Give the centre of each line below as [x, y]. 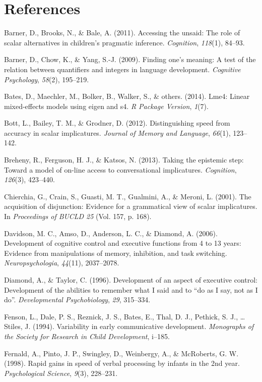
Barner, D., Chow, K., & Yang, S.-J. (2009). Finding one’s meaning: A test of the [130, 59]
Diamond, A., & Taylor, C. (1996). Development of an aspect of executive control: [131, 280]
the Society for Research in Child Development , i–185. [87, 336]
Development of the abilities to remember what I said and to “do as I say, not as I [131, 289]
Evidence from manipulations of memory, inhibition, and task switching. [116, 253]
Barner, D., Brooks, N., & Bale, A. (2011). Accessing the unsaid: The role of [122, 33]
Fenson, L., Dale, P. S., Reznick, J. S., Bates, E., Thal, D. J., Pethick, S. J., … [125, 316]
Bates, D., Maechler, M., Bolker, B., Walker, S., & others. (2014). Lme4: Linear [127, 96]
